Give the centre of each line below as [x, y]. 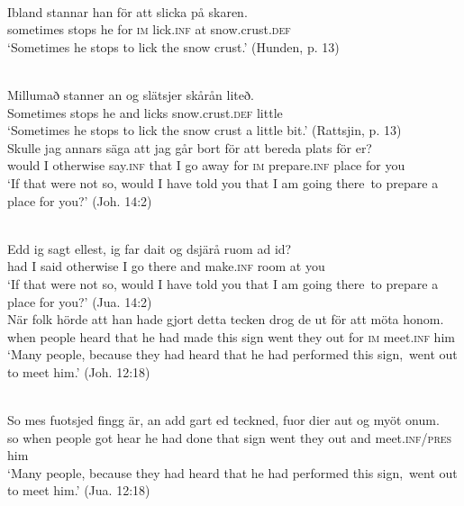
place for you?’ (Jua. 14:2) [80, 301]
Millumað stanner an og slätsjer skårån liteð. [131, 94]
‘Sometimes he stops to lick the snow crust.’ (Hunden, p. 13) [173, 46]
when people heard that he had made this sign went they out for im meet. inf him [231, 336]
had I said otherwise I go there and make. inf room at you [166, 266]
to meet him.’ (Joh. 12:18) [79, 371]
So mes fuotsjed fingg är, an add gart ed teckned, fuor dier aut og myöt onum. [223, 420]
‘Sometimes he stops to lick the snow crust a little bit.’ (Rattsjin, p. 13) [205, 130]
